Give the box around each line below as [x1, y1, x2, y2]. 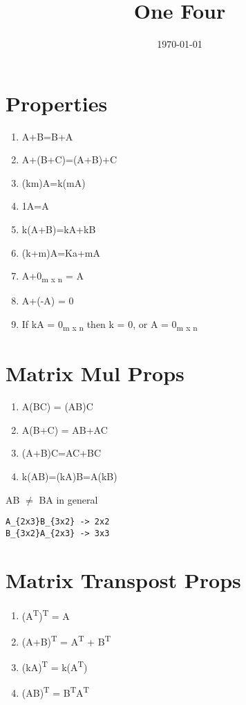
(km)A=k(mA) [21, 175, 86, 190]
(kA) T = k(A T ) [21, 658, 88, 674]
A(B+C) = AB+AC [21, 422, 108, 437]
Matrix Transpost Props [6, 565, 241, 594]
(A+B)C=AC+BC [21, 446, 102, 460]
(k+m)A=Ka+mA [21, 245, 100, 259]
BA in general [39, 492, 98, 506]
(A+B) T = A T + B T [21, 632, 111, 648]
